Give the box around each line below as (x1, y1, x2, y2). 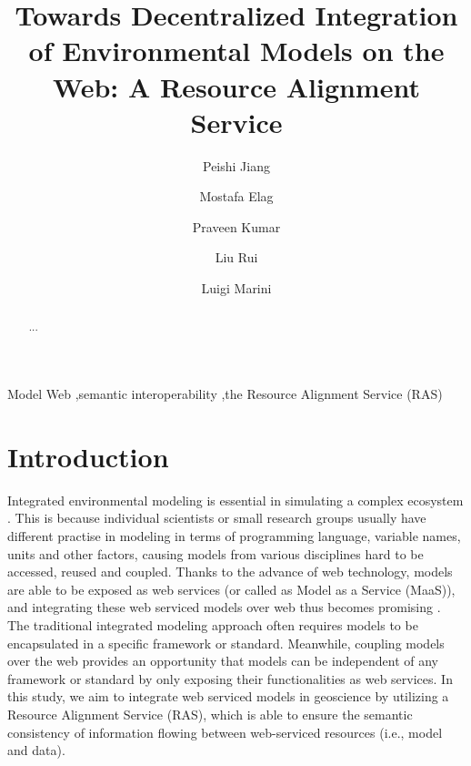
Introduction (7, 437, 169, 475)
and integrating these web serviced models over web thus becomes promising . (7, 597, 441, 617)
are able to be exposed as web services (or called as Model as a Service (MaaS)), (7, 579, 456, 598)
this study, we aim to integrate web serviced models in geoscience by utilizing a (7, 687, 449, 706)
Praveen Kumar (192, 217, 281, 236)
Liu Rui (215, 248, 258, 267)
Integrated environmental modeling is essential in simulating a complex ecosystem (7, 490, 464, 509)
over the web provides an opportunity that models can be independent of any (7, 651, 438, 670)
